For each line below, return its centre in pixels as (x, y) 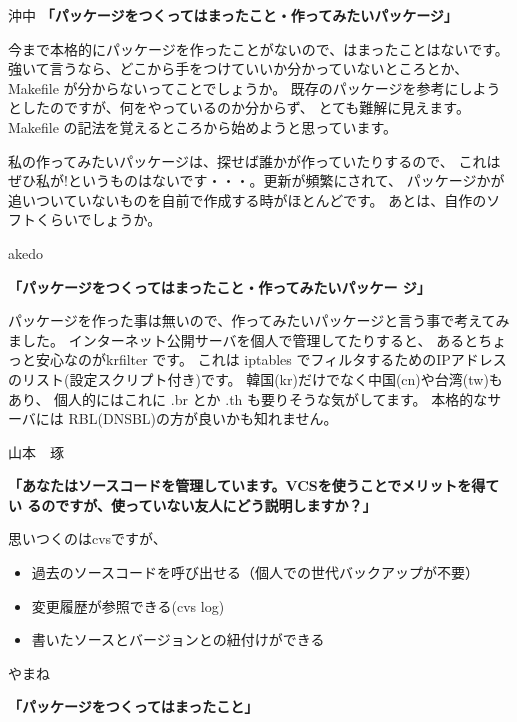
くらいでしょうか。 (98, 219)
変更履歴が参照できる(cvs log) (128, 605)
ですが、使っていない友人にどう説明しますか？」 (216, 504)
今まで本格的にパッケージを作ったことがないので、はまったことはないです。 (258, 48)
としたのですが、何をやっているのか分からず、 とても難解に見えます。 (239, 107)
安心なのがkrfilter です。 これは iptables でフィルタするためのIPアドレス (271, 359)
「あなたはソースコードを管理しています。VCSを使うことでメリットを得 (247, 485)
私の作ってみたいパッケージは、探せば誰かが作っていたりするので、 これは (254, 160)
